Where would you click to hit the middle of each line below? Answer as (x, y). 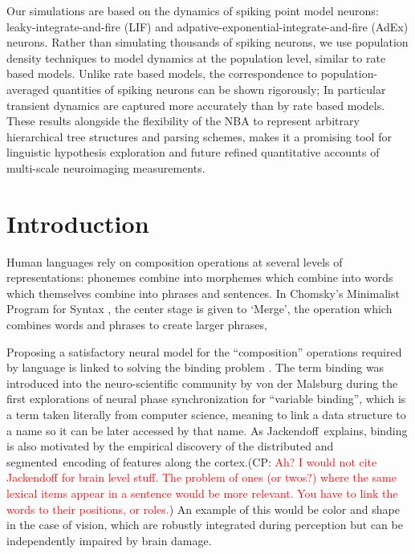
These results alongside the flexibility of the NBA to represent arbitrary (183, 121)
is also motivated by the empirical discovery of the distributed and (170, 446)
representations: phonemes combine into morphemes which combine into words (200, 277)
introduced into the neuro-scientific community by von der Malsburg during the (202, 383)
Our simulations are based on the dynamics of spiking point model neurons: (193, 10)
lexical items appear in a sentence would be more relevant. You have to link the (202, 493)
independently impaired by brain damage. (109, 540)
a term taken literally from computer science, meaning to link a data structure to (206, 414)
